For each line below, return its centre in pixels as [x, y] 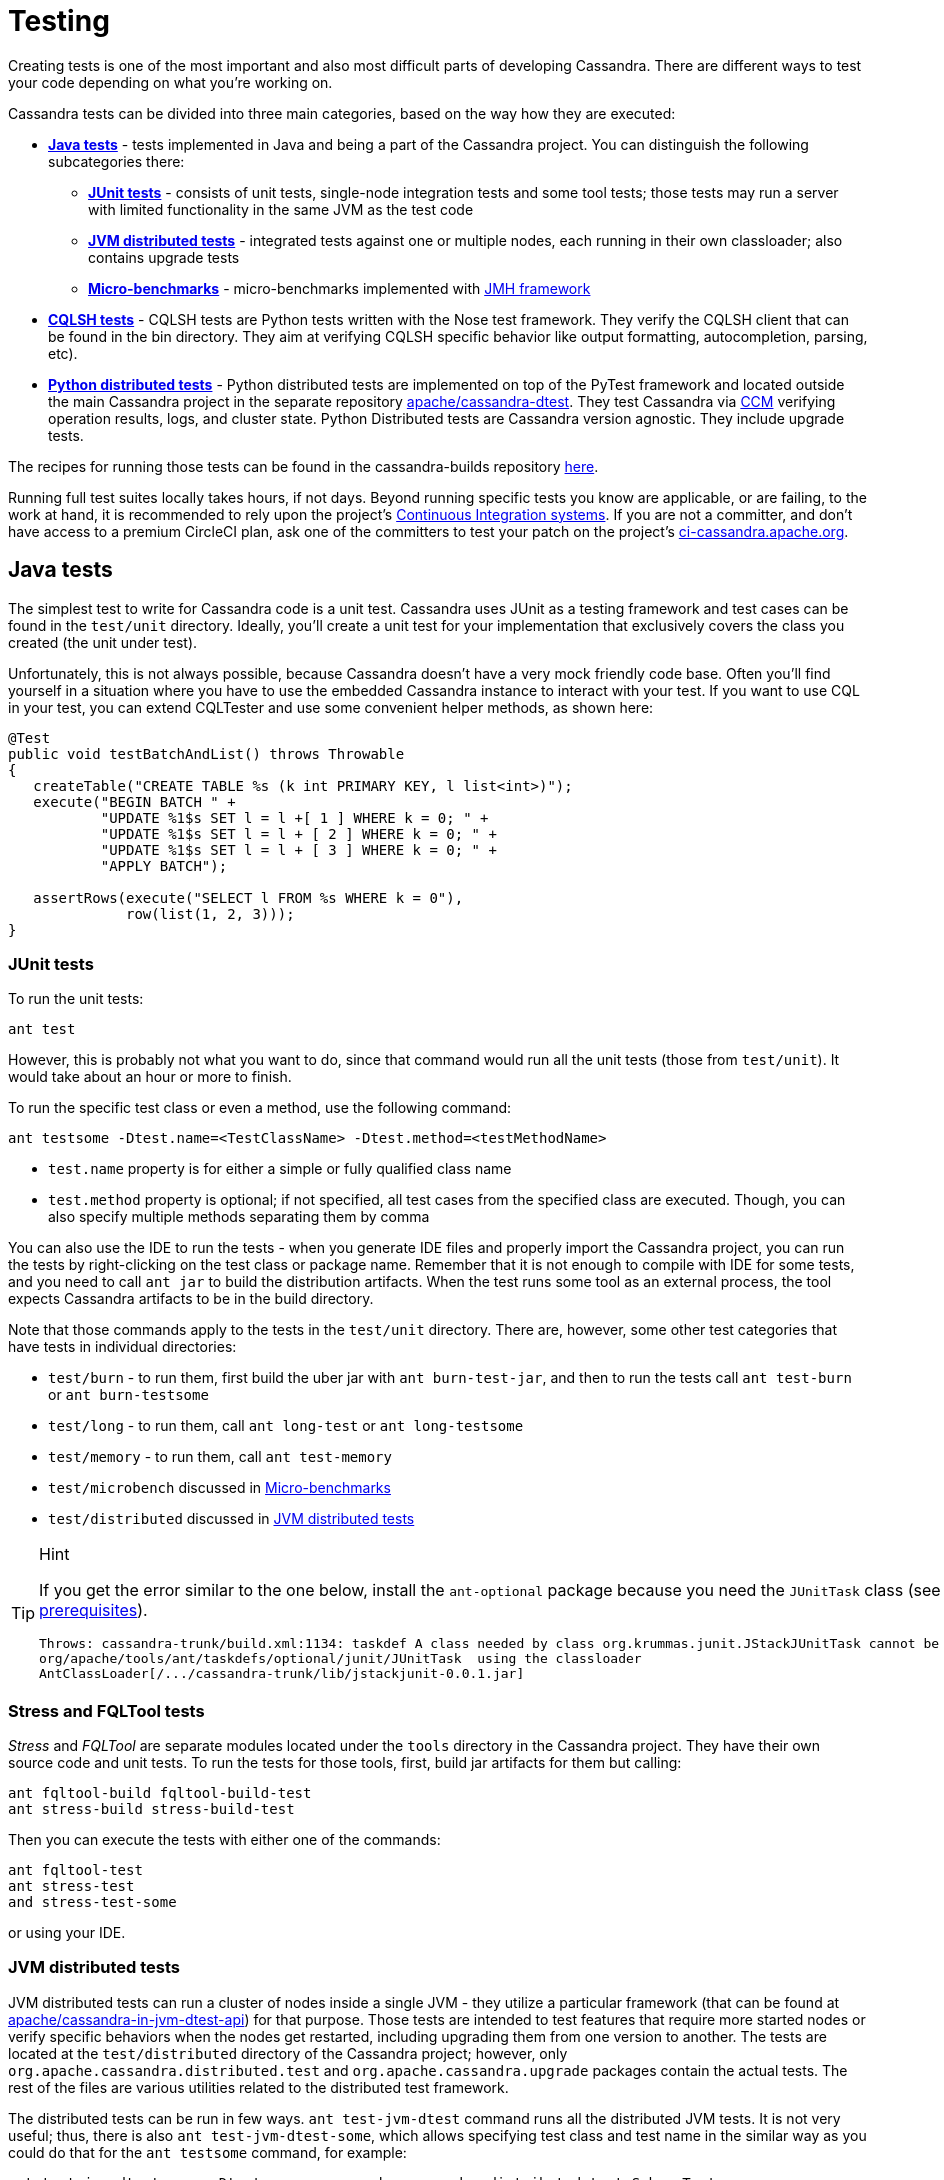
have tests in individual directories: [122, 1347]
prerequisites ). [93, 1610]
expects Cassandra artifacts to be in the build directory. [191, 1299]
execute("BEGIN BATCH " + [134, 801]
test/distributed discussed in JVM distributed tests [231, 1519]
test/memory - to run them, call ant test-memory [220, 1457]
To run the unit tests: [76, 999]
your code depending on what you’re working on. [170, 82]
